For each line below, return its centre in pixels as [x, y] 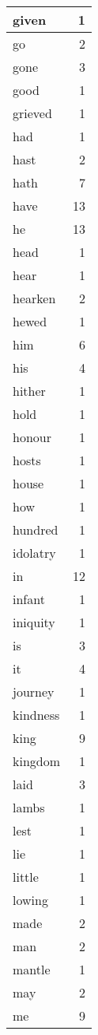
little [26, 877]
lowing [30, 900]
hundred [36, 529]
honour [32, 437]
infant [29, 599]
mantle [32, 969]
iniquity [34, 622]
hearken [34, 298]
